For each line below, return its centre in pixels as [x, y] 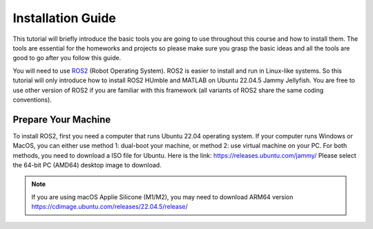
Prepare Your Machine [62, 119]
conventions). [32, 100]
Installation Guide [65, 18]
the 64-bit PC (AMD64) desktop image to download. [87, 165]
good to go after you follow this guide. [67, 58]
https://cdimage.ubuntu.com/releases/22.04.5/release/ [109, 207]
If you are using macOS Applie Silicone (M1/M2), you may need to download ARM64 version [162, 196]
